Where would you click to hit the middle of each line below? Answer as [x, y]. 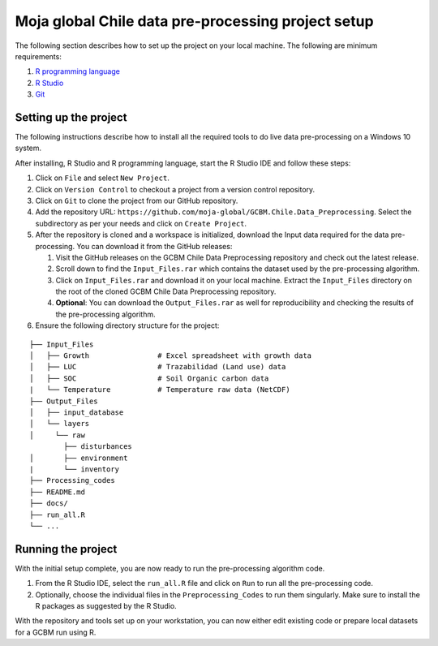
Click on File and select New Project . [102, 178]
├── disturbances [98, 447]
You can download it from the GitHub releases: [155, 246]
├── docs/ [49, 504]
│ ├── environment [79, 458]
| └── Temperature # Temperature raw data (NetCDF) [160, 390]
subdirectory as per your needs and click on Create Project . [141, 223]
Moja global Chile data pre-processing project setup [194, 21]
